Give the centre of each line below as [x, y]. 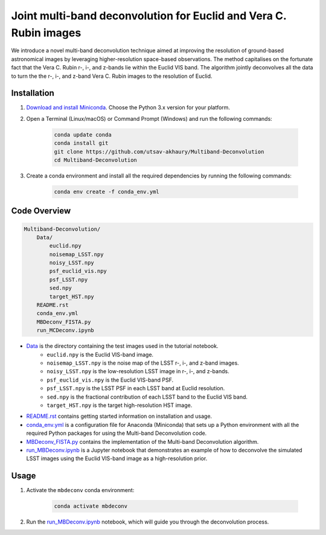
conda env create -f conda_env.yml [107, 191]
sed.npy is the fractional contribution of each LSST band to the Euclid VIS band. [147, 397]
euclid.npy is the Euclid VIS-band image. [100, 354]
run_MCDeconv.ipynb [66, 330]
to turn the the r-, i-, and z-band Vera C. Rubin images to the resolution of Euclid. [112, 76]
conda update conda [83, 135]
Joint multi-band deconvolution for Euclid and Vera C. [149, 16]
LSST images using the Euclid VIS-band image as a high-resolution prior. [117, 458]
